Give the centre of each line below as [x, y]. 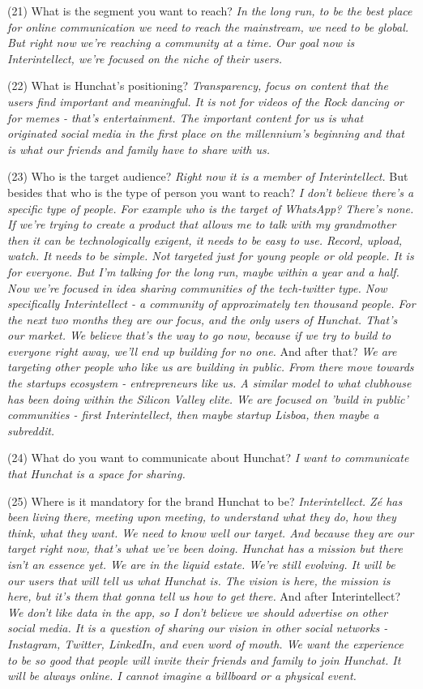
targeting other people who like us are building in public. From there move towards [211, 367]
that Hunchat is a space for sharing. [96, 474]
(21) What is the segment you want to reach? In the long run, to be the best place [210, 11]
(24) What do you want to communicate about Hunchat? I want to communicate [208, 458]
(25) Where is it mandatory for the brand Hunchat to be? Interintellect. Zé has [205, 501]
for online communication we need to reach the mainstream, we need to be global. [208, 26]
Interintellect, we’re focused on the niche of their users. [145, 58]
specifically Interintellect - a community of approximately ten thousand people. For [211, 304]
